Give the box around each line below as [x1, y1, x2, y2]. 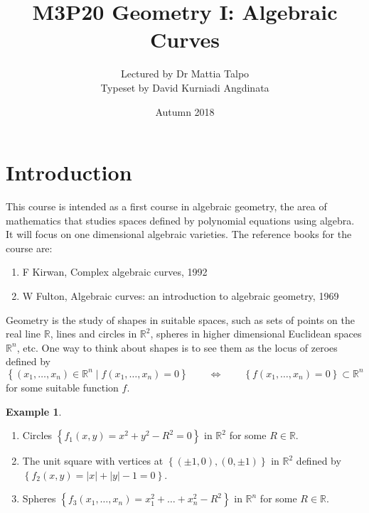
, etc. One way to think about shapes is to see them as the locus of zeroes [16, 340, 338, 355]
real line [6, 326, 41, 341]
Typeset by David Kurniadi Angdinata [100, 80, 269, 94]
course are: [6, 240, 53, 255]
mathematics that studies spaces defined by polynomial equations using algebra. [6, 212, 355, 227]
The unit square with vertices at [22, 453, 164, 468]
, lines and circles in [50, 326, 137, 341]
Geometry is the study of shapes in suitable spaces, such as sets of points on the [6, 312, 355, 327]
